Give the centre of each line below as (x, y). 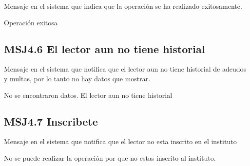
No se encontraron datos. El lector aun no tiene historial (88, 95)
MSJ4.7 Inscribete (51, 121)
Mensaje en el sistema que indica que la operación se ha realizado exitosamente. (123, 6)
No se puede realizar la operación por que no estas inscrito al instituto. (110, 157)
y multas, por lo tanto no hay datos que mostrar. (77, 78)
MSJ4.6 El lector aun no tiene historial (105, 48)
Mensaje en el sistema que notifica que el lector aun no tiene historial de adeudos (125, 69)
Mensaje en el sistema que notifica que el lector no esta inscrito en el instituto (120, 141)
